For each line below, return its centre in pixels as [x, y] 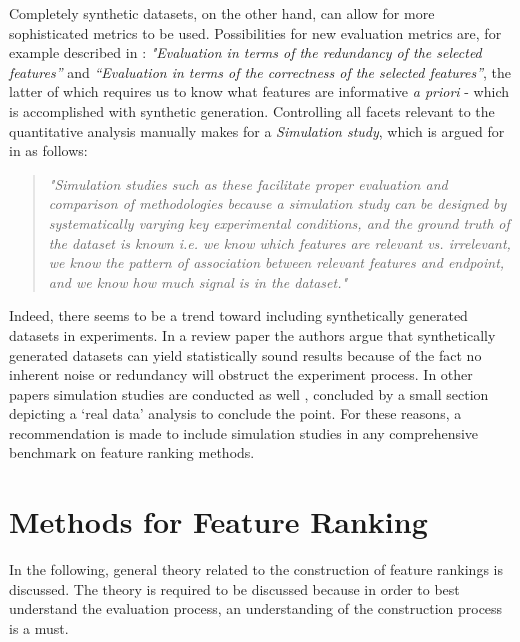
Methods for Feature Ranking [218, 521]
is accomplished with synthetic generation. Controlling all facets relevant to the [252, 110]
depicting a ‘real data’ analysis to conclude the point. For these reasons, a [235, 413]
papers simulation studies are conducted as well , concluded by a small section [249, 393]
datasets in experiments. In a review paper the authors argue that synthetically [252, 334]
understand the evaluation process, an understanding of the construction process [256, 608]
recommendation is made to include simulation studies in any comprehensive [244, 432]
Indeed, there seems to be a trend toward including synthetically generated [238, 315]
